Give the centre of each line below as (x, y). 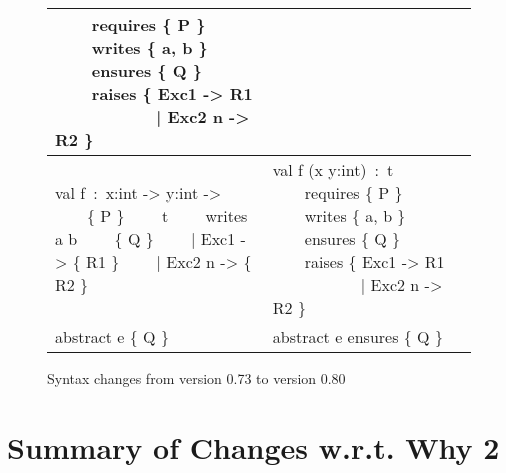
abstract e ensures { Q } (357, 336)
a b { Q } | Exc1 (145, 238)
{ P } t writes (167, 215)
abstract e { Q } (112, 336)
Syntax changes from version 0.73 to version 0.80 (196, 378)
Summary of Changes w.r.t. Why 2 (253, 446)
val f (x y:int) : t (333, 169)
